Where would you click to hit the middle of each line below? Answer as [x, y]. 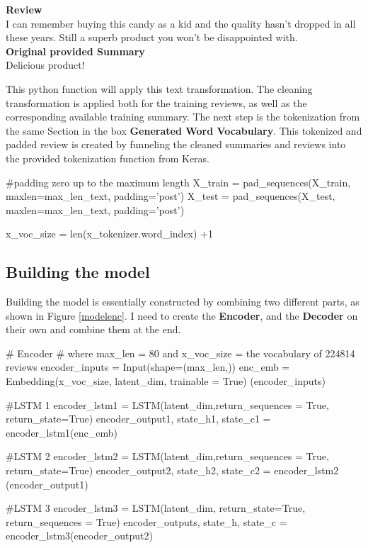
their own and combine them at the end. [93, 329]
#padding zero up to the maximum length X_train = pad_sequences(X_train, [178, 182]
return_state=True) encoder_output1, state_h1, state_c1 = [138, 419]
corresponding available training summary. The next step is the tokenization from [183, 117]
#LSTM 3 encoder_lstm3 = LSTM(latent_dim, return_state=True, [156, 508]
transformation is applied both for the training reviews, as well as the [156, 102]
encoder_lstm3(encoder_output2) [79, 536]
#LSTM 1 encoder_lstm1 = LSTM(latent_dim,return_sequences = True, [167, 404]
